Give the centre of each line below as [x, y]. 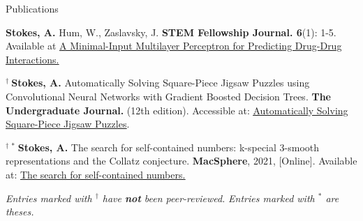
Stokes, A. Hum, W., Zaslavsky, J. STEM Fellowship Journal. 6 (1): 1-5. [171, 32]
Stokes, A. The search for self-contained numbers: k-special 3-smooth [169, 147]
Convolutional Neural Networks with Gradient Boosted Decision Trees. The [168, 96]
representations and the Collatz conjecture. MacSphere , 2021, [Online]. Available [181, 161]
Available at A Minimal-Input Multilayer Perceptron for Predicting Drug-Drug [174, 46]
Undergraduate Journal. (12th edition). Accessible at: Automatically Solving [177, 110]
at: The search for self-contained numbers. [96, 174]
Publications [32, 8]
